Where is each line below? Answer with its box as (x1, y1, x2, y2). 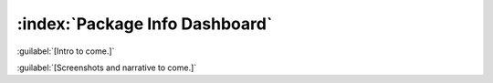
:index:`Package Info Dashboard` (16, 14, 273, 34)
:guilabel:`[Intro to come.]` (16, 46, 115, 57)
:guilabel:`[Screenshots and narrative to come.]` (16, 62, 197, 73)
